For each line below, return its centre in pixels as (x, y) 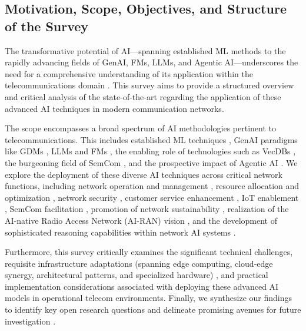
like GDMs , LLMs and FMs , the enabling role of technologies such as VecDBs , (150, 151)
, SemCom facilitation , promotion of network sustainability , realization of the (147, 209)
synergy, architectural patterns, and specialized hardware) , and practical (137, 275)
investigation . (30, 321)
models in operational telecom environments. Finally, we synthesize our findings (148, 298)
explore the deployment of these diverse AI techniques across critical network (144, 174)
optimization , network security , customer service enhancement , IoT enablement (152, 197)
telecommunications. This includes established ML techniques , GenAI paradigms (151, 139)
